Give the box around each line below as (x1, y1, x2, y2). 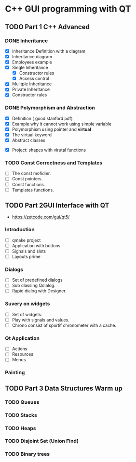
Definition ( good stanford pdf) (12, 115, 73, 121)
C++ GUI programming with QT (5, 3, 131, 15)
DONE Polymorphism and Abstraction (5, 104, 95, 111)
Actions (12, 346, 27, 352)
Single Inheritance (12, 64, 48, 71)
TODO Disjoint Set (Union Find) (5, 438, 79, 445)
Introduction (5, 226, 35, 233)
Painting (5, 369, 25, 376)
